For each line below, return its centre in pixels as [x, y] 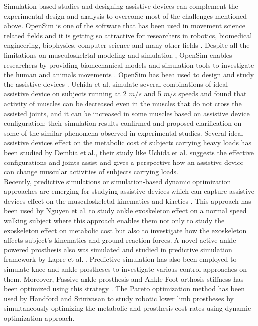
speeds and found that [213, 94]
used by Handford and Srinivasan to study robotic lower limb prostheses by [119, 298]
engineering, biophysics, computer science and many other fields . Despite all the [127, 45]
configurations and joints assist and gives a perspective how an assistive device [124, 162]
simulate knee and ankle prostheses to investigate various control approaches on [125, 269]
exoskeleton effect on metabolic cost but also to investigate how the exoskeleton [125, 230]
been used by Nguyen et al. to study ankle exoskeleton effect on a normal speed [125, 210]
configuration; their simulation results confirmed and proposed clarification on [123, 123]
